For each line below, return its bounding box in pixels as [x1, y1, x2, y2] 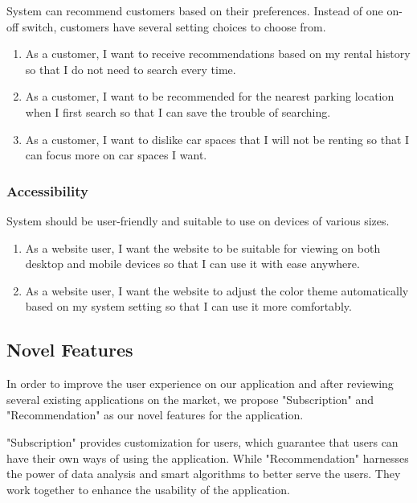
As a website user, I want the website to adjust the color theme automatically [25, 282, 409, 299]
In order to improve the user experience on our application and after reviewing [6, 375, 394, 392]
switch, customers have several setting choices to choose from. [22, 18, 326, 35]
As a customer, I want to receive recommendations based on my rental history [25, 45, 411, 62]
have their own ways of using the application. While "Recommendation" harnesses [6, 449, 409, 466]
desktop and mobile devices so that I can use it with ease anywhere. [25, 255, 360, 272]
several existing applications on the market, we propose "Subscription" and [6, 390, 374, 407]
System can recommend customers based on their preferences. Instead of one [6, 2, 383, 19]
